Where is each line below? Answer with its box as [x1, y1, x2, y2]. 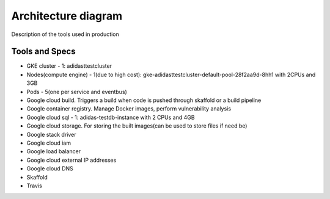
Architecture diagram [11, 9, 122, 23]
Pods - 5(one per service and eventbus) [26, 88, 128, 95]
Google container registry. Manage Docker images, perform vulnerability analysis [26, 105, 232, 112]
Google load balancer [26, 148, 81, 155]
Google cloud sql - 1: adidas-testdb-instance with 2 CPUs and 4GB [26, 114, 195, 121]
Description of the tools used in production [11, 31, 119, 38]
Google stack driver [26, 131, 76, 138]
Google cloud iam [26, 139, 71, 147]
